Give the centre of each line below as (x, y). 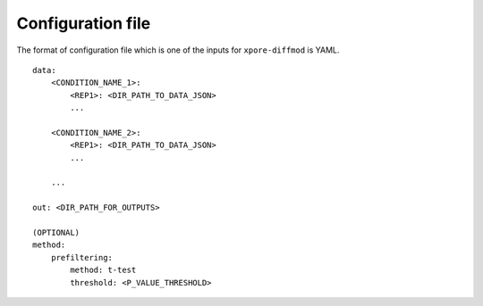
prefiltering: (82, 257)
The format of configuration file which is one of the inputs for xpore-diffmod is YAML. (178, 50)
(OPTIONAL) (56, 233)
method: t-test (103, 270)
